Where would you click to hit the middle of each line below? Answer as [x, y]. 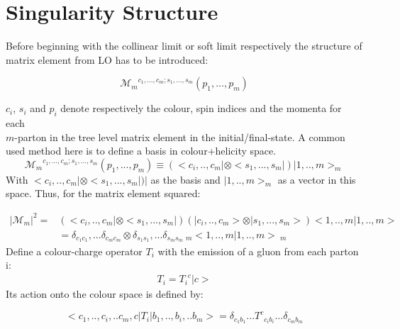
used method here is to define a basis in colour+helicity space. [141, 151]
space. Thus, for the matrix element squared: [103, 193]
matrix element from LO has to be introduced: [107, 59]
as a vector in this [317, 179]
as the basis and [185, 179]
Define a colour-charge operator [74, 251]
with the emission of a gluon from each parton [258, 251]
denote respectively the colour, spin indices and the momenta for [201, 108]
